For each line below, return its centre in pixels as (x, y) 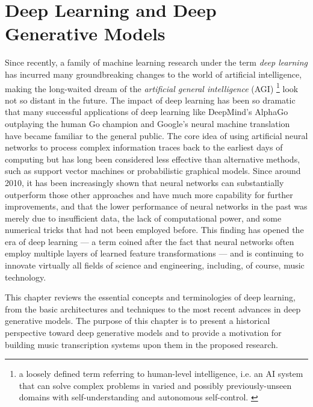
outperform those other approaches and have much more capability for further (149, 194)
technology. (26, 277)
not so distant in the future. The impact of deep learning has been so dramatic (150, 100)
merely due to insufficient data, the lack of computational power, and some (143, 218)
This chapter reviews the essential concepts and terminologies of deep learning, (150, 297)
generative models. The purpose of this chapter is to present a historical (138, 321)
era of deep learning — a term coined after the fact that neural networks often (150, 241)
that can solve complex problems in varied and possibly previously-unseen (155, 385)
